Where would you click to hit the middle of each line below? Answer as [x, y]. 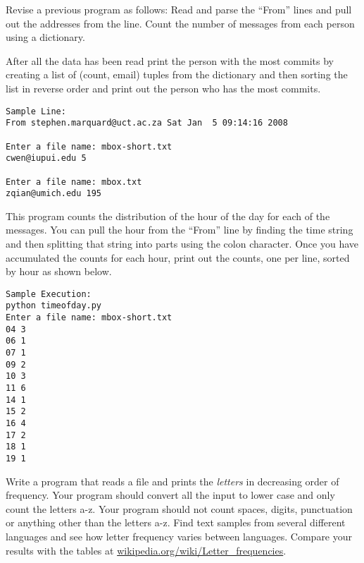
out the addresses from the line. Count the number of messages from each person [180, 23]
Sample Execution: [49, 294]
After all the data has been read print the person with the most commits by [170, 60]
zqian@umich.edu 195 [54, 194]
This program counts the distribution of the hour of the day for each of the [168, 216]
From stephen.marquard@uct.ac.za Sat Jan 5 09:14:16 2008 [147, 123]
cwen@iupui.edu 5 [46, 158]
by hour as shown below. [59, 271]
